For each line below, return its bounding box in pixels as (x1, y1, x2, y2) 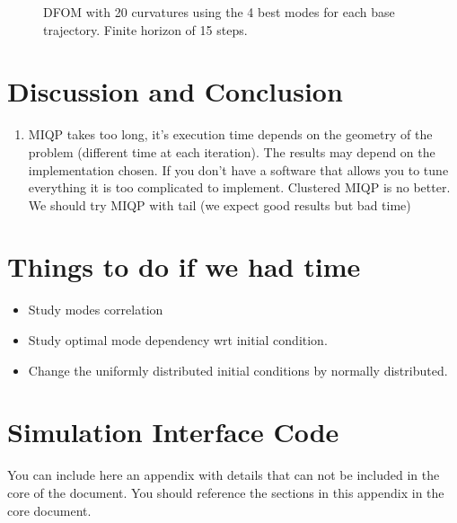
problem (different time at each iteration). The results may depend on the (28, 142, 435, 161)
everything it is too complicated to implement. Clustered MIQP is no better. (28, 178, 451, 197)
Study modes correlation (28, 300, 163, 319)
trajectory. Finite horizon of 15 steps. (43, 20, 248, 39)
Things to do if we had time (7, 248, 361, 285)
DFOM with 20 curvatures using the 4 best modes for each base (43, 3, 395, 21)
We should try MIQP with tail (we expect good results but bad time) (28, 195, 411, 214)
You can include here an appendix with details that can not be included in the (7, 465, 440, 484)
